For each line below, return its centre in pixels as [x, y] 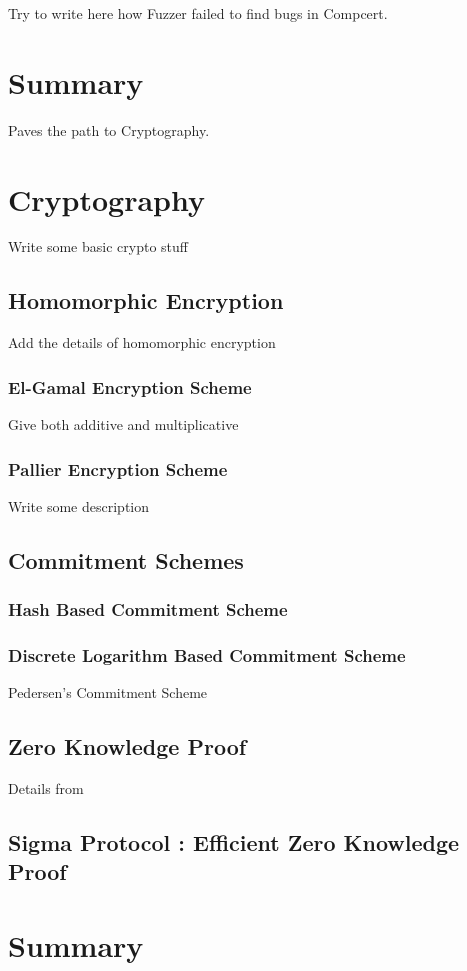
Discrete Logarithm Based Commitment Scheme [207, 655]
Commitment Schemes [126, 559]
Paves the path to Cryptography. [109, 129]
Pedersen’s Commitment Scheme [108, 692]
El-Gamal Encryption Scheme [130, 386]
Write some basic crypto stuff [98, 246]
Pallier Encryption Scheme [118, 468]
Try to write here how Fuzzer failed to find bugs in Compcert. [198, 13]
